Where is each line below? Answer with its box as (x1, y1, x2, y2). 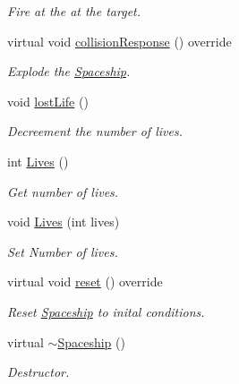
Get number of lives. (7, 182, 119, 201)
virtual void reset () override (7, 272, 163, 291)
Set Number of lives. (7, 242, 118, 260)
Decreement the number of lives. (7, 122, 183, 141)
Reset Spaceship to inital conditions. (7, 302, 205, 320)
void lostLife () (7, 91, 89, 110)
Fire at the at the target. (7, 2, 141, 20)
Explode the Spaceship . (7, 62, 131, 81)
